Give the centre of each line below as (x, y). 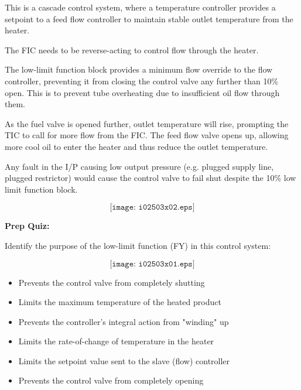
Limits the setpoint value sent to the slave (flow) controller (124, 360)
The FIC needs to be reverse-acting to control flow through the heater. (132, 49)
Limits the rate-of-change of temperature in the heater (116, 341)
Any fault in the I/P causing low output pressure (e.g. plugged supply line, (139, 166)
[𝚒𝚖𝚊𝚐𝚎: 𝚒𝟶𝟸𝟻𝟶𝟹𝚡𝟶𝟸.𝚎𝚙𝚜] (152, 208)
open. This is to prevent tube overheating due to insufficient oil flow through (142, 92)
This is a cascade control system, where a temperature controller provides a (140, 7)
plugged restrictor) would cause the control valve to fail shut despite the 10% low (150, 178)
